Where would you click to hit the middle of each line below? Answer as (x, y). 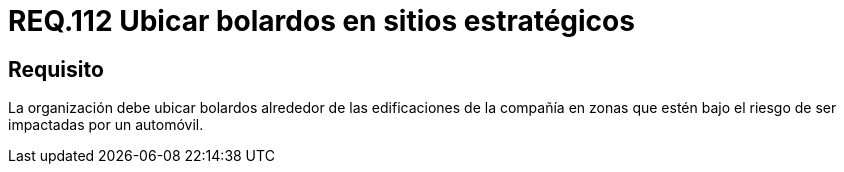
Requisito (56, 69)
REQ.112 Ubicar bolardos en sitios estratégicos (321, 21)
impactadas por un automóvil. (106, 125)
